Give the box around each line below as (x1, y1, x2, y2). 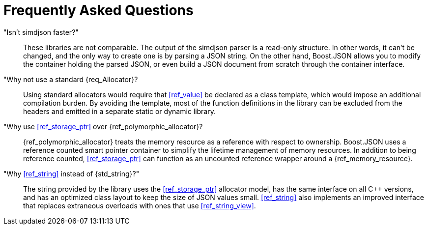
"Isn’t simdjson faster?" (3, 28, 79, 36)
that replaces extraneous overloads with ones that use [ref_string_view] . (23, 201, 256, 210)
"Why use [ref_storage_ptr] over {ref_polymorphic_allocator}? (3, 122, 203, 131)
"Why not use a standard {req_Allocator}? (3, 75, 138, 84)
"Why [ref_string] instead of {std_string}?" (3, 169, 140, 178)
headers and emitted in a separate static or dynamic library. (23, 107, 216, 115)
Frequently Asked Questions (3, 2, 194, 19)
